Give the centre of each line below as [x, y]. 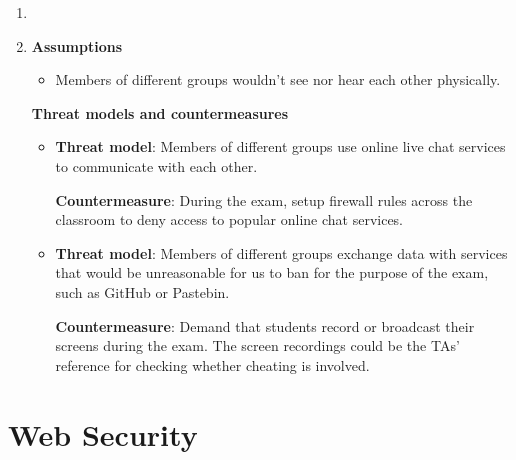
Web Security [103, 433]
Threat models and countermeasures [160, 112]
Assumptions [77, 45]
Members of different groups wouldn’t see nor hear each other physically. [278, 79]
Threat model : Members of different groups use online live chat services [280, 146]
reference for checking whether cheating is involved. [212, 364]
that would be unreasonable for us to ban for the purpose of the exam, [272, 272]
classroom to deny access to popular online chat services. [229, 219]
